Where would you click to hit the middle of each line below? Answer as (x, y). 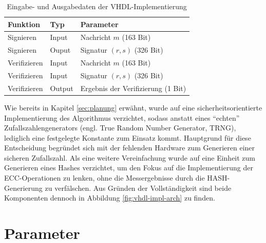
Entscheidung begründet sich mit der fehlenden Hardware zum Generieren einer (130, 148)
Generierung (23, 187)
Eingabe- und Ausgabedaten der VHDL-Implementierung (97, 6)
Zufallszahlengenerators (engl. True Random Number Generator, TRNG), (120, 128)
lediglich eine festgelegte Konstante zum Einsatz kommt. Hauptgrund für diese (128, 137)
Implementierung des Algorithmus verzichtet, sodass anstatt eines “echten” (122, 117)
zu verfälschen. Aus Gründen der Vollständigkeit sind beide (138, 187)
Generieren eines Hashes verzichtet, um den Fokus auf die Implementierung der (129, 168)
